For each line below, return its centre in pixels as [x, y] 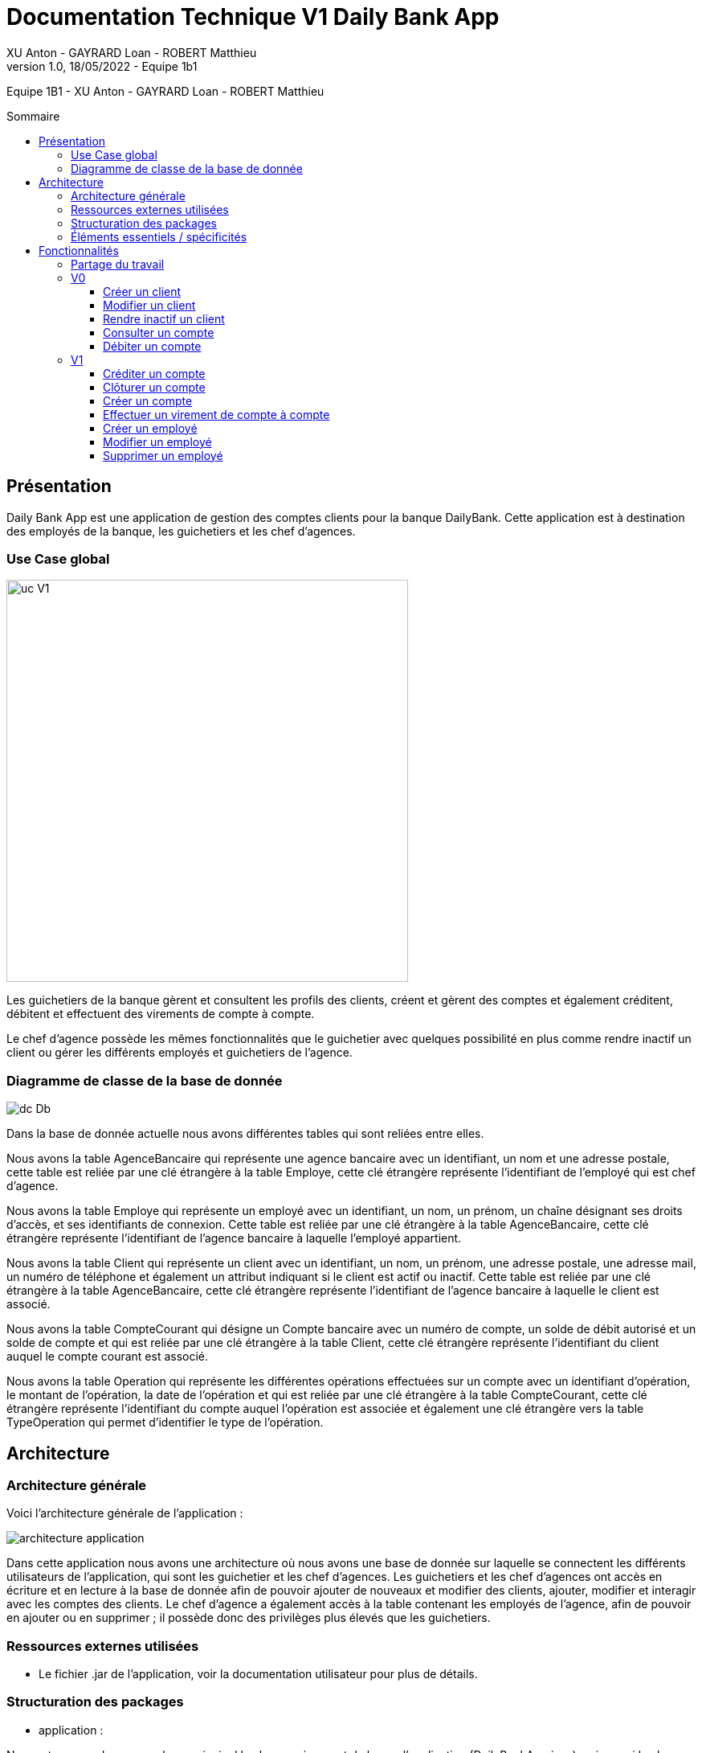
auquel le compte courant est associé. [108, 1357]
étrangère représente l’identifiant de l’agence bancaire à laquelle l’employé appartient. [234, 1238]
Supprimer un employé [163, 455]
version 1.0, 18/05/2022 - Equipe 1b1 [102, 66]
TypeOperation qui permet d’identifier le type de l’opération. [165, 1423]
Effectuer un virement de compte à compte [216, 414]
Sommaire [33, 116]
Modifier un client [149, 305]
